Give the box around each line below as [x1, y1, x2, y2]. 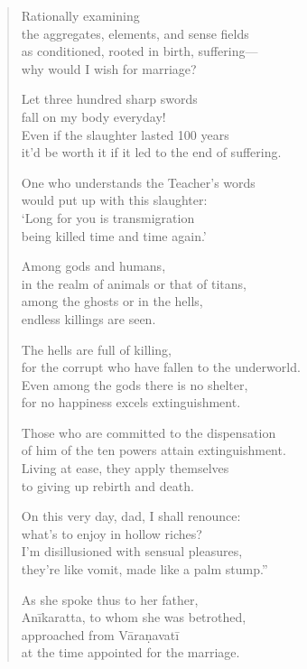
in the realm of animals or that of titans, [21, 274, 247, 293]
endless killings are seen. [21, 309, 156, 328]
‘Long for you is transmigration [21, 208, 195, 227]
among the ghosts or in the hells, [21, 292, 203, 311]
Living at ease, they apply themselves [21, 459, 229, 478]
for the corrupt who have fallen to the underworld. [21, 358, 301, 376]
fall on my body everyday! [21, 107, 166, 125]
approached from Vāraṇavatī [21, 625, 180, 644]
